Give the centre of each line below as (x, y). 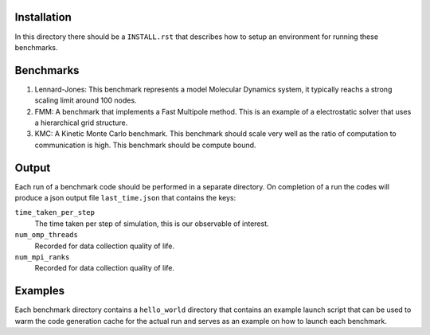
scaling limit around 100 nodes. (86, 100)
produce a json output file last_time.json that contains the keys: (125, 198)
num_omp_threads (47, 235)
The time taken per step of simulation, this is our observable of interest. (152, 224)
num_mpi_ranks (42, 257)
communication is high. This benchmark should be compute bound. (145, 145)
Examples (40, 291)
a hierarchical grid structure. (81, 123)
